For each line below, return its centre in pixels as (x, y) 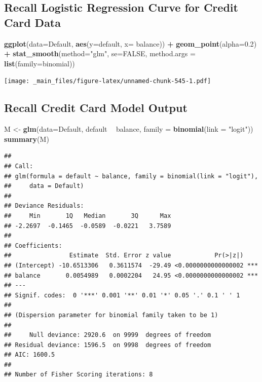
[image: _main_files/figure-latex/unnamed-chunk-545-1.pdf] (108, 81)
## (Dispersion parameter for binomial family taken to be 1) (111, 315)
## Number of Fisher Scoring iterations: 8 (79, 375)
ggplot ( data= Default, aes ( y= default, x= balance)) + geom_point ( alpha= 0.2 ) (130, 43)
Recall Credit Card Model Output (96, 108)
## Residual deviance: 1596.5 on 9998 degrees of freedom (108, 345)
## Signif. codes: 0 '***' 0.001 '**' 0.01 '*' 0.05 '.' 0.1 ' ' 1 (122, 295)
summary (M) (27, 139)
